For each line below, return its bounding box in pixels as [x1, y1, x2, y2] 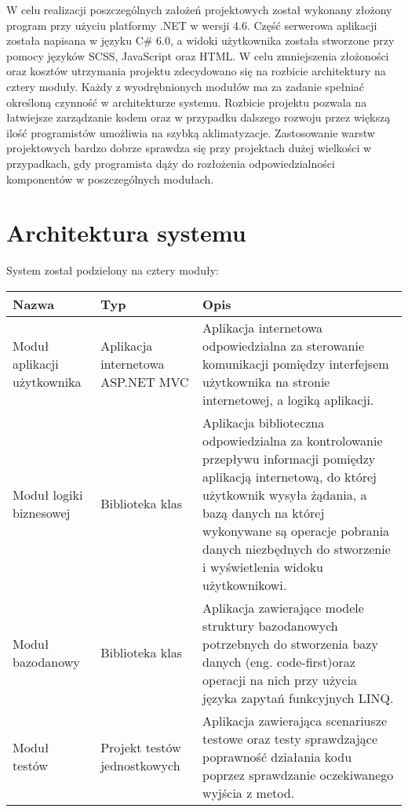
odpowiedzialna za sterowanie [202, 336, 365, 355]
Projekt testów [100, 738, 181, 757]
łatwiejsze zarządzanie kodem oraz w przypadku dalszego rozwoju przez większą [6, 109, 391, 126]
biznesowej [13, 503, 71, 522]
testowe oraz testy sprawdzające [202, 729, 378, 748]
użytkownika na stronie [202, 372, 330, 391]
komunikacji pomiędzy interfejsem [202, 354, 389, 373]
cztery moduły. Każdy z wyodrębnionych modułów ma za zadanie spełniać [6, 78, 365, 94]
